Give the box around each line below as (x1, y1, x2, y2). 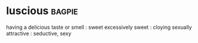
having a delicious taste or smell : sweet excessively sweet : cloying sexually (6, 24, 192, 31)
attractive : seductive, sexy (6, 29, 72, 37)
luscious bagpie (6, 4, 78, 18)
